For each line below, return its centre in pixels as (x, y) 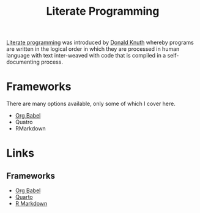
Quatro (24, 122)
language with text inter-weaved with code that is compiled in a (86, 56)
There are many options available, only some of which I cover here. (91, 104)
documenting (23, 62)
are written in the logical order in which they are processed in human (93, 49)
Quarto (24, 197)
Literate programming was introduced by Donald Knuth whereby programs (100, 43)
